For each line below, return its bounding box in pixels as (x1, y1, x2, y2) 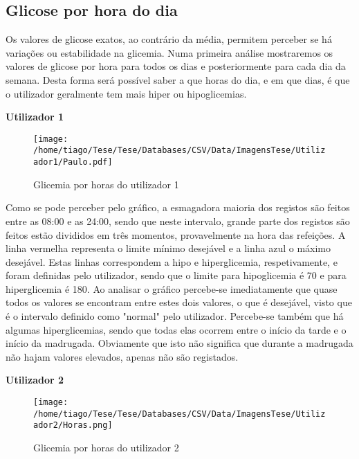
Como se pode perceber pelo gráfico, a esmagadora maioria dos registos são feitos (6, 200, 350, 215)
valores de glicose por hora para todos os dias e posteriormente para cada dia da (6, 59, 346, 73)
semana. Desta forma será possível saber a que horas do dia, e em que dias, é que (6, 72, 350, 87)
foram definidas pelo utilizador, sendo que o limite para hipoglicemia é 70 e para (6, 268, 347, 282)
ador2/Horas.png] (33, 420, 113, 431)
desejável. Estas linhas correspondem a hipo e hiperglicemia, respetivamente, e (6, 254, 338, 269)
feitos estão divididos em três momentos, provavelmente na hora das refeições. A (6, 227, 346, 242)
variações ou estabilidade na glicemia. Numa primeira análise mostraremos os (6, 45, 333, 60)
